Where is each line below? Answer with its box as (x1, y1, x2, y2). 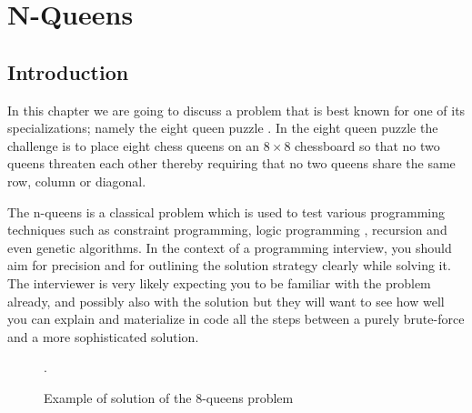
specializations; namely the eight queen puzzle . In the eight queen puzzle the (7, 118, 438, 137)
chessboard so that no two (295, 136, 440, 155)
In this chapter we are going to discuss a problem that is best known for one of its (7, 100, 466, 119)
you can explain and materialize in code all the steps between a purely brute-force (7, 309, 465, 328)
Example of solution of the (44, 388, 192, 407)
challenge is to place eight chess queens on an (7, 136, 260, 155)
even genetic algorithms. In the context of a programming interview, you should (7, 237, 452, 257)
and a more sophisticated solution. (7, 327, 199, 346)
